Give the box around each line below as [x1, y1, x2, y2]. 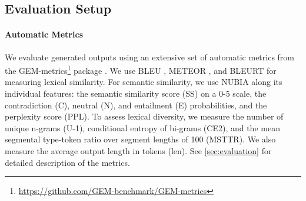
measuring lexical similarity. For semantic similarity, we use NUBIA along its [5, 76, 282, 88]
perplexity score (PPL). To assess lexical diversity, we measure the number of [5, 110, 284, 122]
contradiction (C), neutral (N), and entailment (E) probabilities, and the [5, 98, 267, 111]
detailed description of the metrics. [5, 156, 130, 168]
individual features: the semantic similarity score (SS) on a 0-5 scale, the [5, 87, 267, 100]
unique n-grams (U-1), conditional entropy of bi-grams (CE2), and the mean [5, 121, 280, 134]
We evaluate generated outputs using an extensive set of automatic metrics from [5, 50, 295, 63]
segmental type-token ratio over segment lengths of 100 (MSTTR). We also [5, 133, 276, 145]
